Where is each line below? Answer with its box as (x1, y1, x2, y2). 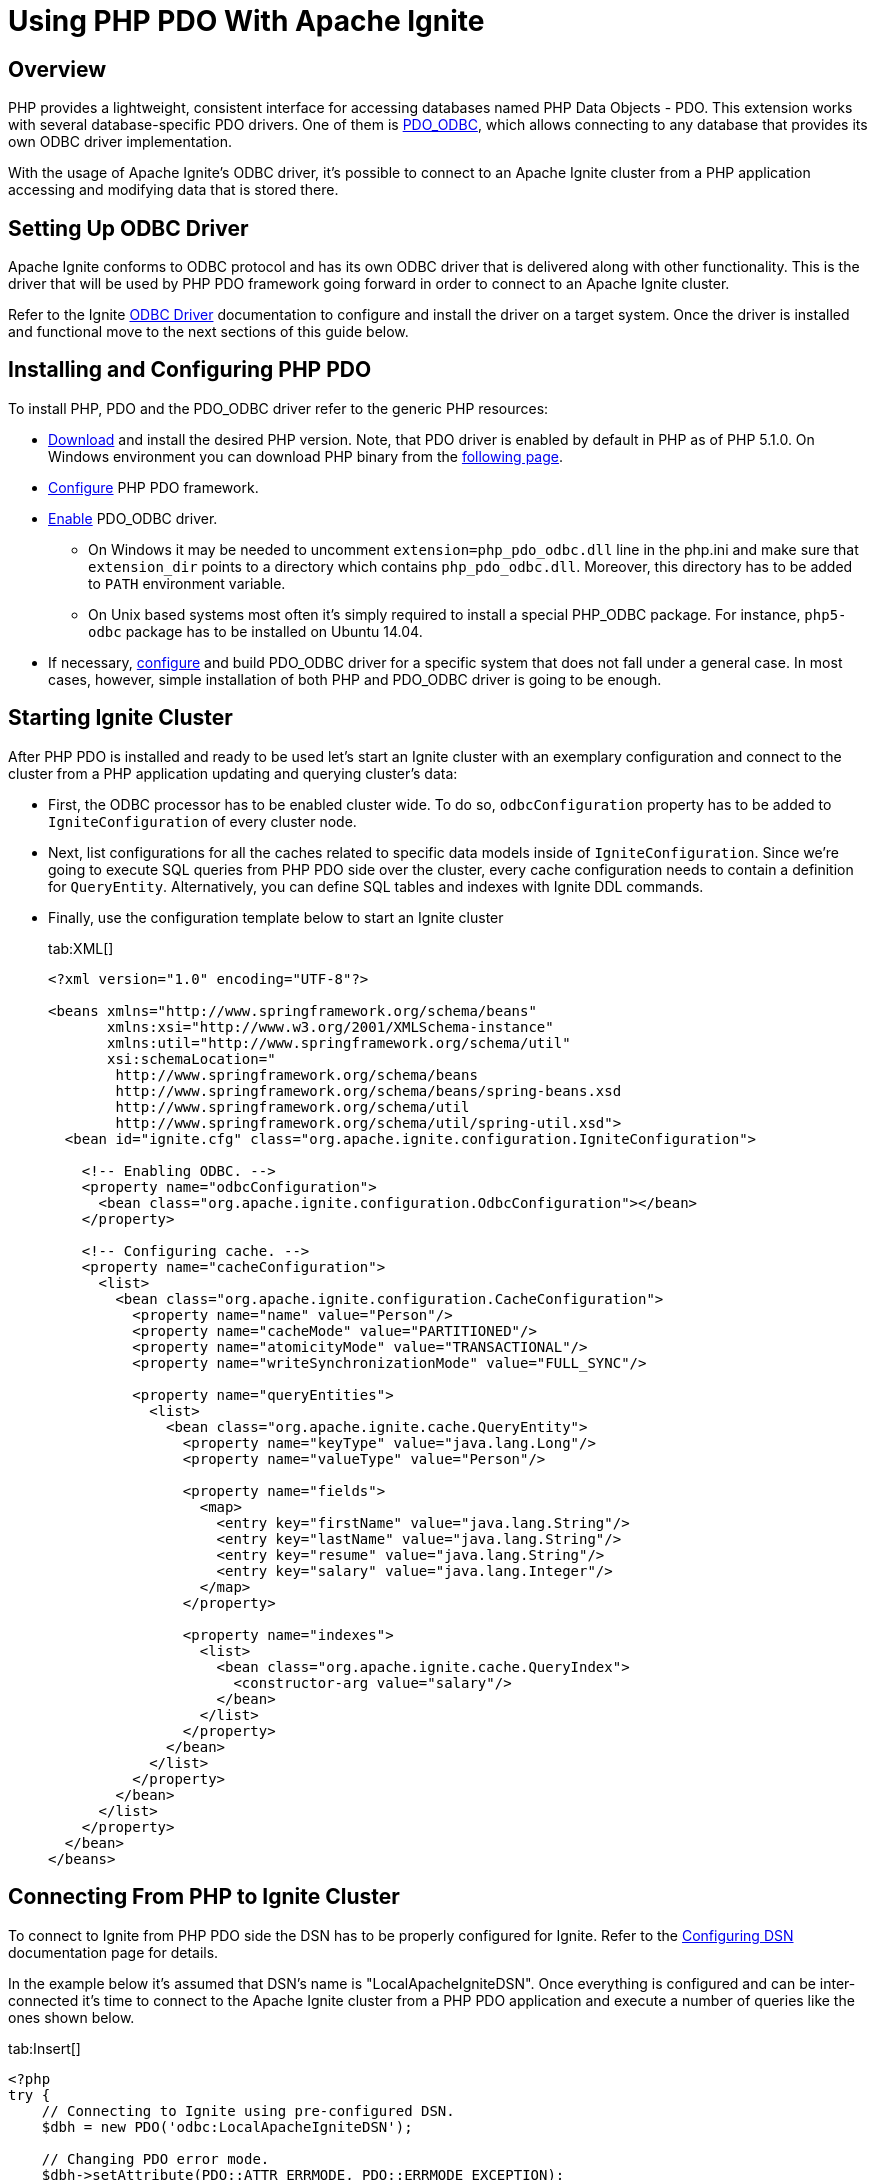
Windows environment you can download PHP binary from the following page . (48, 447, 564, 465)
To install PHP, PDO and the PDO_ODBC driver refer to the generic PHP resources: (8, 399, 549, 417)
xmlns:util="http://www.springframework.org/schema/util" (107, 1034, 571, 1051)
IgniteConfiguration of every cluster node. (48, 812, 357, 830)
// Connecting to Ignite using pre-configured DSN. (41, 2102, 455, 2119)
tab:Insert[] (8, 2039, 81, 2057)
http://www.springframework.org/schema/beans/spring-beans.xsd (115, 1082, 622, 1099)
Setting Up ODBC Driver (8, 215, 249, 241)
